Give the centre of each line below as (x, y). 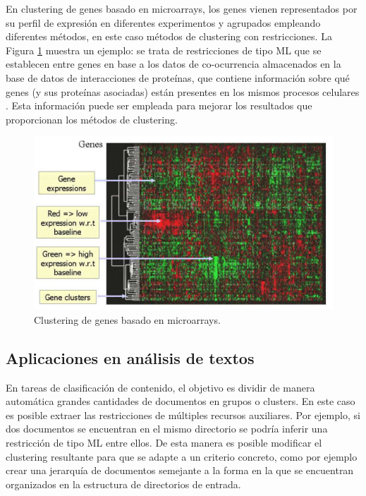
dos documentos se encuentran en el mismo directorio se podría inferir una (167, 429)
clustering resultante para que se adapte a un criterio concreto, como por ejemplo (182, 456)
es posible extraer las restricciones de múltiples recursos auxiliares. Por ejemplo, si (183, 415)
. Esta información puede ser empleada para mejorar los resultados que (159, 105)
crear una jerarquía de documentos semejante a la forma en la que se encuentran (180, 470)
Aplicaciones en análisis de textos (130, 357)
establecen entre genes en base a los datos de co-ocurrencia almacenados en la (173, 64)
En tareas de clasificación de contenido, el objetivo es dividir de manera (160, 387)
